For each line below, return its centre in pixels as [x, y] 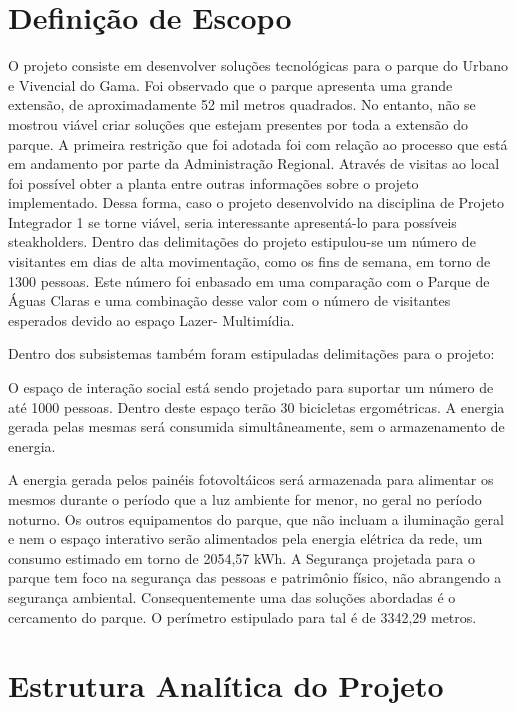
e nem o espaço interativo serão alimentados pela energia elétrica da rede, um [245, 538]
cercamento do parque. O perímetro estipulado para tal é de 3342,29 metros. [242, 616]
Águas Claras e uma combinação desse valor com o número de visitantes [229, 300]
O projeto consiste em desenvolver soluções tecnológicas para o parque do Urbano [258, 65]
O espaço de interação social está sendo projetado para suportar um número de [251, 387]
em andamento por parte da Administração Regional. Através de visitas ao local [254, 163]
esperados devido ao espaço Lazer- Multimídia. [151, 319]
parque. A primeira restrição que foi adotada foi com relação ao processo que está [258, 143]
